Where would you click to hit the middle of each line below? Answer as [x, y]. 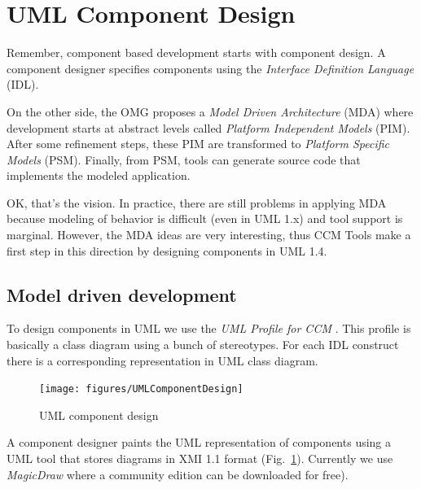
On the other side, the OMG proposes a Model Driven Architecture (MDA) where [210, 111]
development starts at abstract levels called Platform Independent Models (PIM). [208, 127]
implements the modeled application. [99, 175]
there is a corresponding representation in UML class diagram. [162, 360]
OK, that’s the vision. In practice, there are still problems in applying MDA [197, 202]
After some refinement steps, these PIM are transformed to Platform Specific [198, 144]
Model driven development [122, 294]
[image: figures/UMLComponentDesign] [141, 389]
